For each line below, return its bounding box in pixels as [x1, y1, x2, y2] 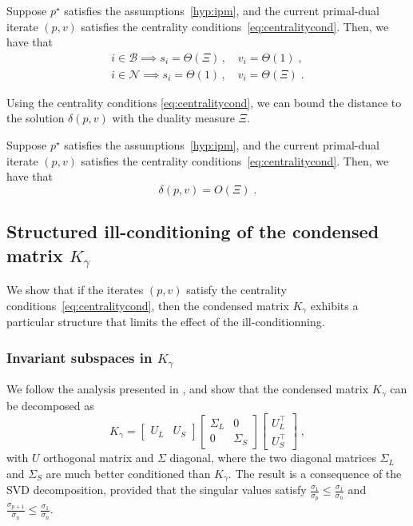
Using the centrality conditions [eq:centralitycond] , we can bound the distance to [6, 94, 402, 110]
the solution [6, 110, 65, 126]
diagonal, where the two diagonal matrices [169, 449, 376, 466]
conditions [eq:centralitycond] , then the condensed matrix [6, 297, 289, 313]
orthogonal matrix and [43, 449, 154, 466]
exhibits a [310, 297, 359, 313]
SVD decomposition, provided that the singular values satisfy [6, 481, 307, 498]
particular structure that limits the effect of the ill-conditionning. [6, 313, 325, 330]
